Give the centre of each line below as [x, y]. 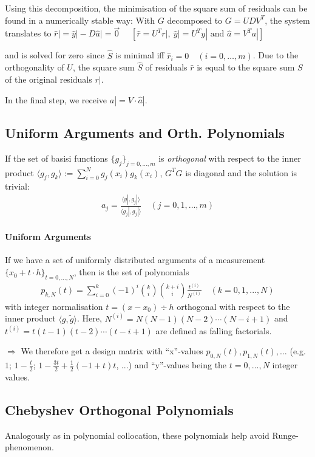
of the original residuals [49, 79]
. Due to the [276, 55]
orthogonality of [35, 67]
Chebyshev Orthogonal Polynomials [119, 409]
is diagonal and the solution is [241, 172]
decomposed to [195, 20]
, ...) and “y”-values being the [171, 364]
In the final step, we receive [56, 99]
